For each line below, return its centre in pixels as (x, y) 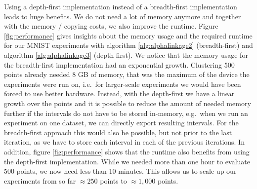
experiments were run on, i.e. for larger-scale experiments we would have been (123, 84)
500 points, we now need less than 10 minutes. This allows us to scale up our (120, 171)
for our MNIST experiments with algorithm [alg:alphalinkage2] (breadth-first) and (128, 45)
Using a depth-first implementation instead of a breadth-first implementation (121, 6)
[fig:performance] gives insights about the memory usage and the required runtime (128, 35)
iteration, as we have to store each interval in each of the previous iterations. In (124, 142)
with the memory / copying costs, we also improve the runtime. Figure (111, 26)
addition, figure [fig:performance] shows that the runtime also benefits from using (127, 151)
